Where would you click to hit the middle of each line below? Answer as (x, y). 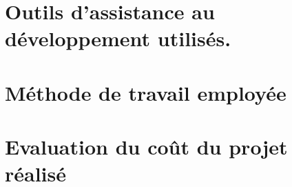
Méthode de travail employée (146, 92)
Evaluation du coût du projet (146, 147)
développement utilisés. (118, 38)
